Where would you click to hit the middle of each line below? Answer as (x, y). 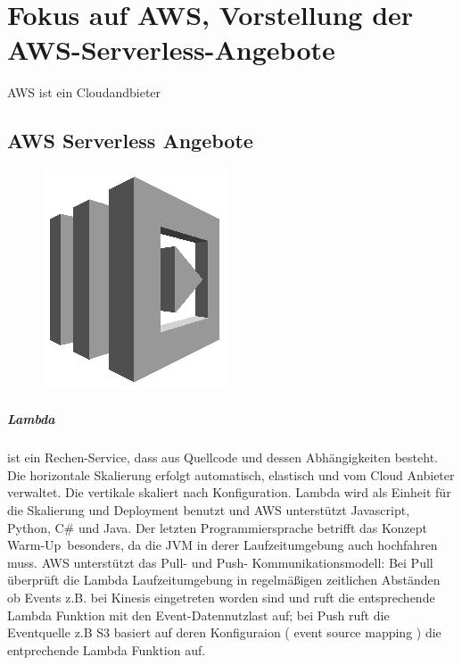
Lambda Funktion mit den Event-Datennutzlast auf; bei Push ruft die (198, 615)
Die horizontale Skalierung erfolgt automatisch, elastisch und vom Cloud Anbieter (231, 474)
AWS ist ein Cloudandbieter (84, 92)
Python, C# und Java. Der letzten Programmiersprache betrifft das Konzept (217, 527)
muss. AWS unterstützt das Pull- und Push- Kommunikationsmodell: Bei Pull (220, 562)
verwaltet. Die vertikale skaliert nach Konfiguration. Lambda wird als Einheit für (229, 492)
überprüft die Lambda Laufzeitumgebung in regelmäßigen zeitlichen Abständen (224, 580)
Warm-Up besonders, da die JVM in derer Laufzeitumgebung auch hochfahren (223, 545)
